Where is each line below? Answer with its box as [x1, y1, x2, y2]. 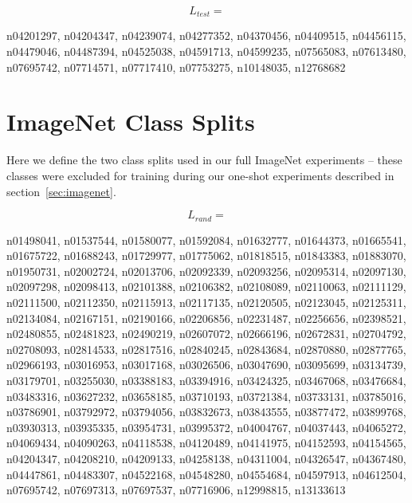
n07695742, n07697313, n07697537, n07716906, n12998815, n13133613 [6, 481, 346, 498]
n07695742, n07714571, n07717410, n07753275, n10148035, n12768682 [6, 58, 346, 75]
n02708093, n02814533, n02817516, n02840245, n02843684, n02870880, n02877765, [6, 340, 406, 357]
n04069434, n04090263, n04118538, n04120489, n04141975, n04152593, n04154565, [6, 434, 406, 451]
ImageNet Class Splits [6, 105, 255, 138]
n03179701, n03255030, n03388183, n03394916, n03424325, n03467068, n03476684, [6, 371, 406, 388]
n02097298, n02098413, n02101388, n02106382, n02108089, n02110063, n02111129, [6, 278, 406, 295]
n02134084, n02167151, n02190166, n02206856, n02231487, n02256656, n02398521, [6, 309, 406, 326]
